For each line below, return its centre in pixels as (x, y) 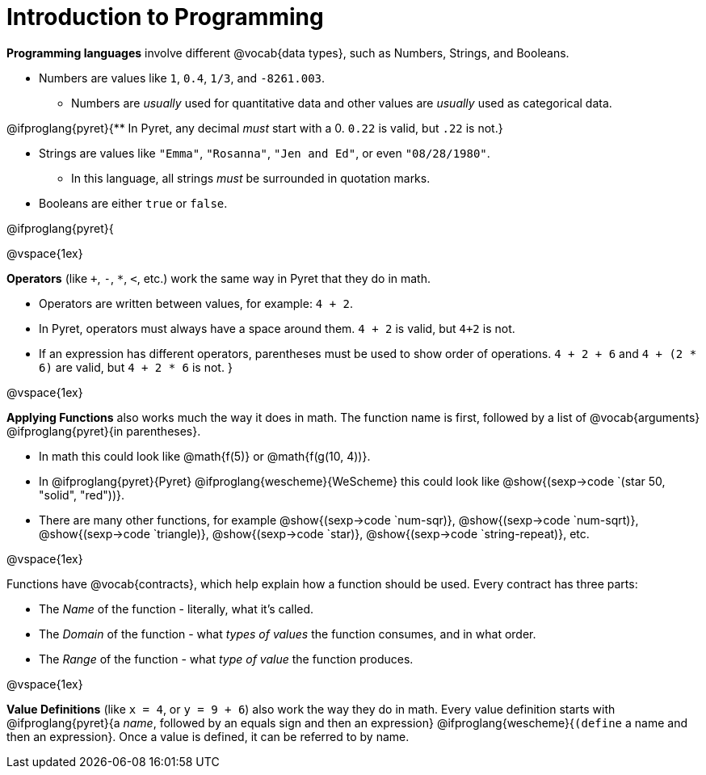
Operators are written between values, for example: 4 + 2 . (196, 303)
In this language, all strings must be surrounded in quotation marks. (251, 178)
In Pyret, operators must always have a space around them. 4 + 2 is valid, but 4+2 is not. (277, 328)
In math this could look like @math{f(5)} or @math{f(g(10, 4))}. (205, 456)
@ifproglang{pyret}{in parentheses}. (104, 431)
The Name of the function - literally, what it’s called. (176, 609)
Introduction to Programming (165, 17)
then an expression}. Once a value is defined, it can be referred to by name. (208, 736)
